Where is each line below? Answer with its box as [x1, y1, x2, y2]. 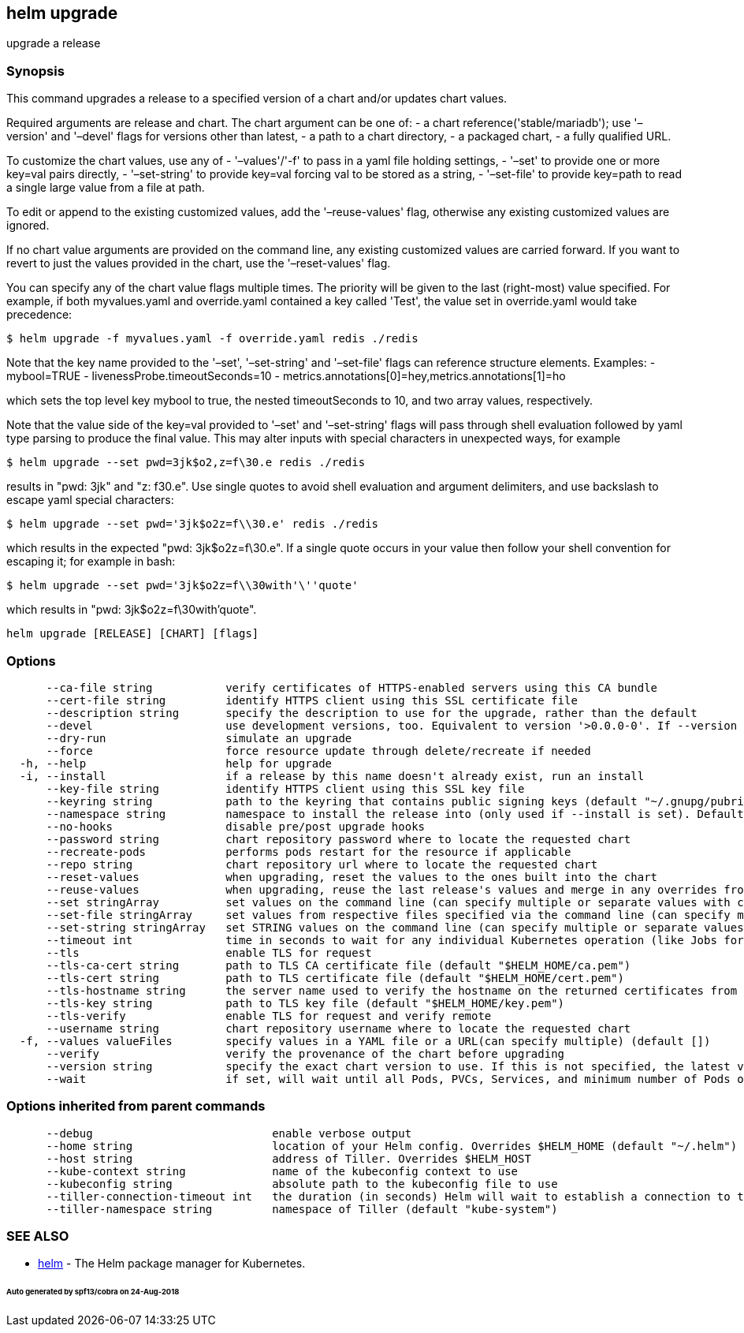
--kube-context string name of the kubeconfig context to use [46, 1164, 519, 1178]
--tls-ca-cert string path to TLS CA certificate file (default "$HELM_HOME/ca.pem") [46, 958, 631, 972]
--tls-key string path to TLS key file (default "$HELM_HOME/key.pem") [46, 996, 565, 1010]
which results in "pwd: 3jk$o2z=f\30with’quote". [6, 603, 257, 617]
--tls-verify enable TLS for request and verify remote [46, 1009, 492, 1022]
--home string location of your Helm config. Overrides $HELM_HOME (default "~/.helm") [46, 1139, 738, 1152]
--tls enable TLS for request [46, 946, 372, 959]
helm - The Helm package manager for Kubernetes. [38, 1256, 306, 1271]
